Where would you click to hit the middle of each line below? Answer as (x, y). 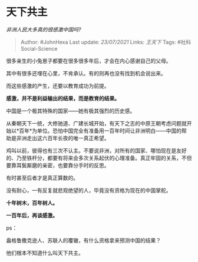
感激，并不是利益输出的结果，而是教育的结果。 (63, 98)
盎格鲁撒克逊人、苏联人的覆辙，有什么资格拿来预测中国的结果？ (83, 240)
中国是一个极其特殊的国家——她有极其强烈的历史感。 (71, 111)
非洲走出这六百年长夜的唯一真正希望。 (63, 138)
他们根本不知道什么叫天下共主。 (45, 253)
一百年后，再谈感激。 (32, 215)
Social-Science (39, 48)
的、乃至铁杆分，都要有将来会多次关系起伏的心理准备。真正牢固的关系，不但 (99, 158)
